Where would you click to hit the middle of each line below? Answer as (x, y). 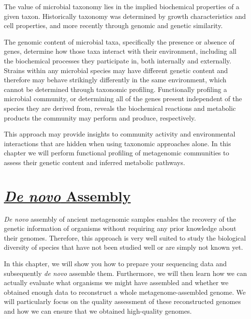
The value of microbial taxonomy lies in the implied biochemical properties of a (122, 6)
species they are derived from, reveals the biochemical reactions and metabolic (120, 108)
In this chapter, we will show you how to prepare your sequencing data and (115, 263)
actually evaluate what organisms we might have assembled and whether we (116, 282)
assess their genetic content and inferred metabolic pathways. (95, 162)
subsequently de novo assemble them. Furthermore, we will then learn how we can (125, 273)
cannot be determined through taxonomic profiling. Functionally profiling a (116, 89)
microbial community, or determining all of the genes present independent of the (123, 99)
